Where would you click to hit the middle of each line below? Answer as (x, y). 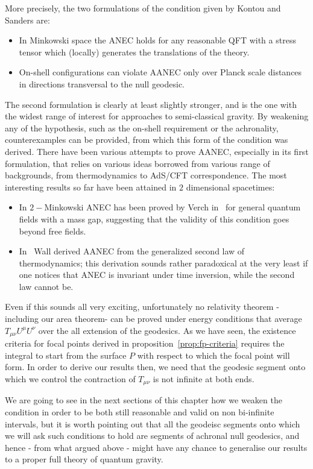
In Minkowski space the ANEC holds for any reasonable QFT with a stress (157, 40)
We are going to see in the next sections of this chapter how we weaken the (144, 400)
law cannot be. (46, 286)
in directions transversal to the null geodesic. (102, 83)
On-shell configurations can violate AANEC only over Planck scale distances (160, 72)
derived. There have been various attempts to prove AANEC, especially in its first (157, 151)
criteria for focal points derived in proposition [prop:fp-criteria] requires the (145, 343)
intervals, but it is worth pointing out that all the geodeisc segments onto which (153, 423)
